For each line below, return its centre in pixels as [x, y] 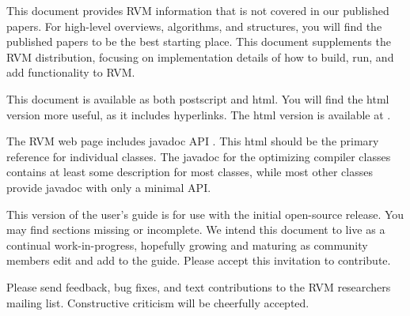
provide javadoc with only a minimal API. [109, 187]
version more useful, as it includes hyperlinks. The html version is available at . [199, 114]
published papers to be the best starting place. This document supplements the [199, 41]
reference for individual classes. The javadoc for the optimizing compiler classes [199, 156]
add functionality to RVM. [71, 72]
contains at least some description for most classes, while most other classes [190, 172]
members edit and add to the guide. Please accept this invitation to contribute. [199, 260]
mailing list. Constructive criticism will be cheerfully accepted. [158, 302]
